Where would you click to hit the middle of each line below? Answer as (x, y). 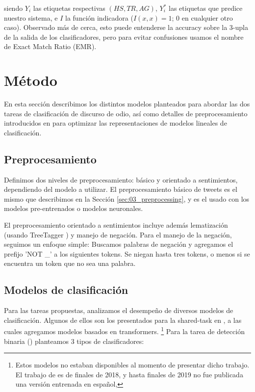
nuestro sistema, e (31, 17)
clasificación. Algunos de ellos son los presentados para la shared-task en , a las (123, 320)
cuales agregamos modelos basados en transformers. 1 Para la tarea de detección (124, 331)
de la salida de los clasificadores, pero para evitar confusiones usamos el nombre (124, 37)
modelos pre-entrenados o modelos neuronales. (74, 208)
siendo (13, 8)
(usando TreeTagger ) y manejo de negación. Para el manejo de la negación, (118, 234)
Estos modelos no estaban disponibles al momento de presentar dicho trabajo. (132, 365)
